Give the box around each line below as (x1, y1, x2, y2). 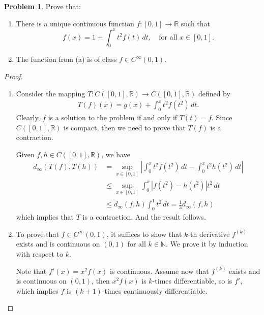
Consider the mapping (16, 88, 85, 98)
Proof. (4, 71, 23, 82)
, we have (101, 149, 130, 159)
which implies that (16, 212, 74, 222)
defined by (198, 88, 230, 98)
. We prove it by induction (166, 238, 248, 249)
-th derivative (188, 228, 230, 239)
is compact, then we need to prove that (64, 122, 186, 132)
